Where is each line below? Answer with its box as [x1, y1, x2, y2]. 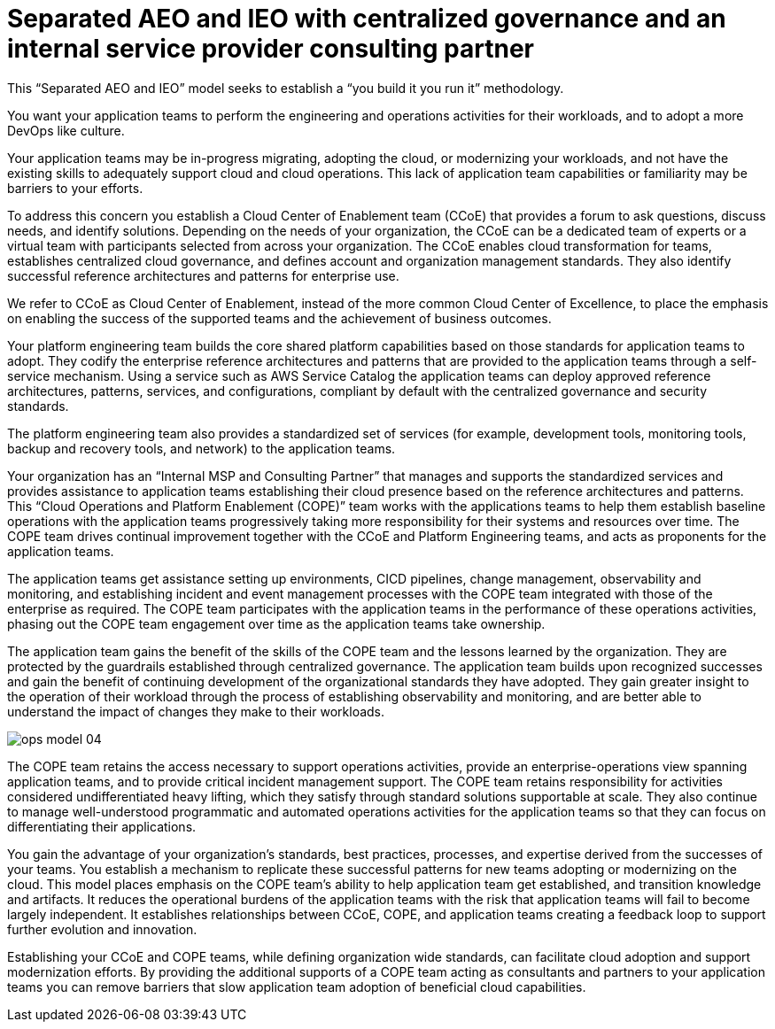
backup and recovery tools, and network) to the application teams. [7, 440, 396, 456]
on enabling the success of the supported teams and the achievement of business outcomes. [7, 310, 552, 326]
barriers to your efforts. [7, 180, 143, 196]
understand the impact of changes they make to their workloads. [7, 703, 385, 719]
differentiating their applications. [7, 818, 197, 834]
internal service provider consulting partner [7, 34, 535, 64]
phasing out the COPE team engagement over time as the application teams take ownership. [7, 615, 546, 631]
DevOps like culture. [7, 122, 125, 138]
